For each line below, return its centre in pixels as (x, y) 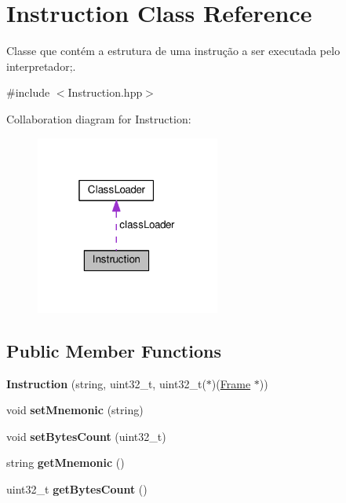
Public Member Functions (114, 350)
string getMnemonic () (66, 463)
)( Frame (231, 383)
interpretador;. (41, 66)
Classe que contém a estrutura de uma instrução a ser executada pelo (173, 51)
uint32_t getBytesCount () (77, 488)
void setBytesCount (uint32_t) (86, 436)
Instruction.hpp (105, 92)
